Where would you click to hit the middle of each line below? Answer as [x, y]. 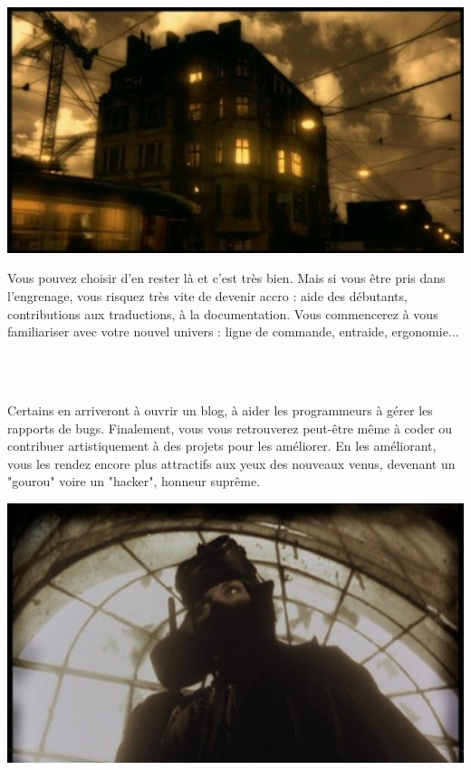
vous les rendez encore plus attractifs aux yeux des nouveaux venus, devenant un [231, 463]
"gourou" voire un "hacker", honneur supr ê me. [134, 481]
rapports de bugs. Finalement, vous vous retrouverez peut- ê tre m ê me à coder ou [230, 428]
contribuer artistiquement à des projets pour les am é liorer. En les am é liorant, [222, 446]
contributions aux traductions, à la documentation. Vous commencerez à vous [223, 313]
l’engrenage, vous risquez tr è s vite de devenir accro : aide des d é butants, [207, 296]
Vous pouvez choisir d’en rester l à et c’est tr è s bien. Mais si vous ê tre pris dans [226, 278]
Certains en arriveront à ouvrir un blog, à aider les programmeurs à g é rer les [220, 410]
